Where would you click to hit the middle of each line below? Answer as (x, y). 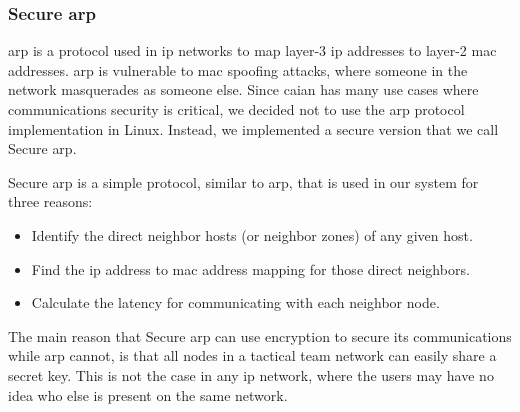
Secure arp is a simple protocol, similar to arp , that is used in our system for (243, 181)
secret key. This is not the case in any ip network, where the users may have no (251, 374)
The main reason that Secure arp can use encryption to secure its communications (260, 335)
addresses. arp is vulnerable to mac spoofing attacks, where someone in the (238, 69)
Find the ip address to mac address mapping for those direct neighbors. (250, 268)
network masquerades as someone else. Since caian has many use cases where (243, 89)
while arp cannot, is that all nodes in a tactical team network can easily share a (252, 355)
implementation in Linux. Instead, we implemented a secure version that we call (253, 128)
